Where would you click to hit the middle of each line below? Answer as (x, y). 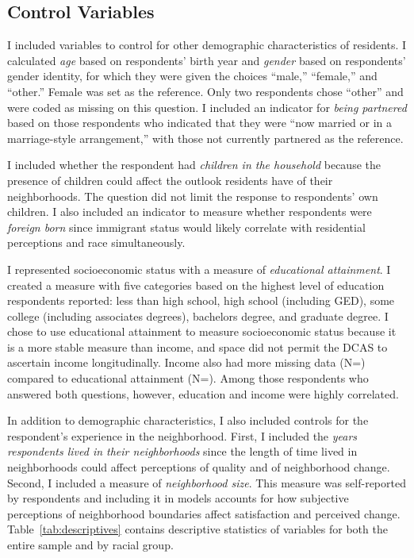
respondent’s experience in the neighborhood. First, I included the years (182, 435)
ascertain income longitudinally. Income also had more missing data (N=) (186, 362)
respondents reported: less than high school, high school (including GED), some (201, 300)
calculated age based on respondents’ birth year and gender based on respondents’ (207, 60)
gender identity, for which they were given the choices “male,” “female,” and (192, 76)
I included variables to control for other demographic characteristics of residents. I (207, 45)
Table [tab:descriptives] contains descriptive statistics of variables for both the (197, 529)
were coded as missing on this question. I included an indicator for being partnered (207, 107)
